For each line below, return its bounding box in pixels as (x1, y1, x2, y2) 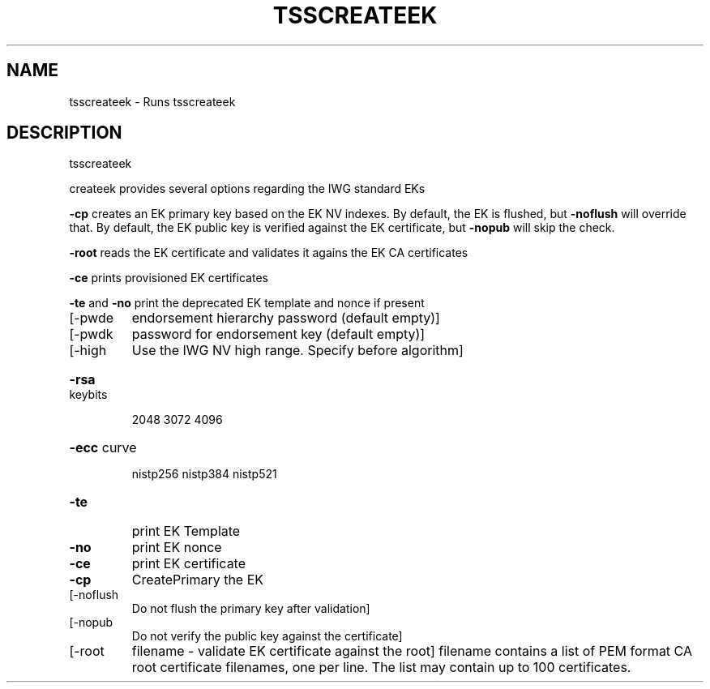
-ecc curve (69, 439, 137, 456)
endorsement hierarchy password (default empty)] (131, 310, 440, 327)
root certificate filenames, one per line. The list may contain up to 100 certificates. (131, 659, 631, 676)
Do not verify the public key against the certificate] (131, 629, 403, 644)
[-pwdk (69, 326, 113, 343)
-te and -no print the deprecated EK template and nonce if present (69, 296, 425, 310)
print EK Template (131, 523, 241, 540)
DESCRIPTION (6, 122, 122, 143)
